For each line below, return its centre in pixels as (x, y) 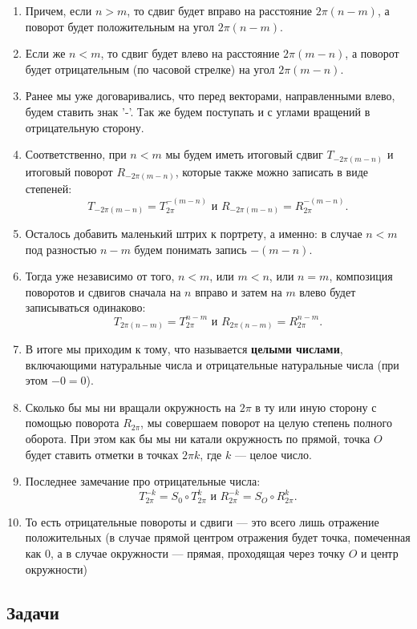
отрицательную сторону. (85, 127)
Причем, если (59, 10)
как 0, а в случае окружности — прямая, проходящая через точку (185, 552)
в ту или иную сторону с (316, 407)
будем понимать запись (190, 249)
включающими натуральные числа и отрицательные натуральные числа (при (212, 364)
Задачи (33, 612)
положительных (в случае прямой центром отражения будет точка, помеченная (218, 537)
